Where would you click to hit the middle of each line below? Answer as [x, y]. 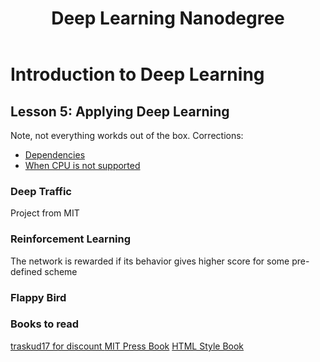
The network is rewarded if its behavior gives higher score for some [150, 261]
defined [26, 271]
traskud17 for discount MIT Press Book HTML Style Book [127, 346]
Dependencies [55, 155]
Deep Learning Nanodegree [168, 18]
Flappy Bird [38, 297]
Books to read [45, 324]
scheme [61, 271]
